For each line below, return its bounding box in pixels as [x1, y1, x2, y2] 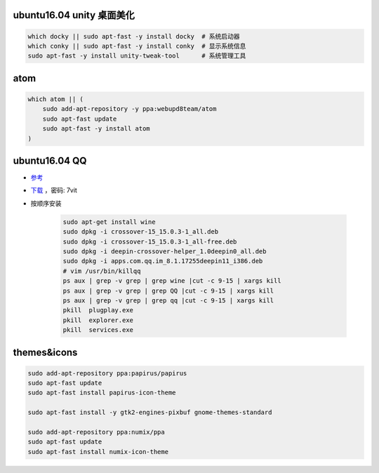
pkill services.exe [62, 326, 133, 334]
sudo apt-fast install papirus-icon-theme [27, 389, 176, 397]
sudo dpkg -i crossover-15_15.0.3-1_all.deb [62, 228, 219, 236]
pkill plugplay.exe [62, 306, 133, 314]
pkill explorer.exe [62, 316, 133, 324]
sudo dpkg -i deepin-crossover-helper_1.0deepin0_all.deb [62, 247, 267, 255]
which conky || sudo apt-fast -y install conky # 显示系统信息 [27, 42, 246, 50]
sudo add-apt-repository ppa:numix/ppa [27, 428, 165, 437]
